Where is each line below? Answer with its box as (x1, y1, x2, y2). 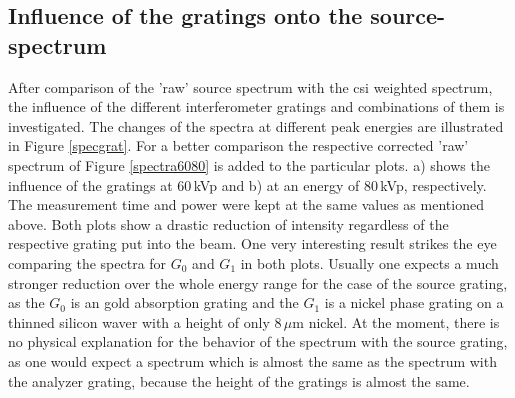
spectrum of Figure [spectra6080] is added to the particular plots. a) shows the (8, 154, 490, 175)
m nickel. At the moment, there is (292, 311, 500, 332)
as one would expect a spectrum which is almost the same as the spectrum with (8, 350, 497, 371)
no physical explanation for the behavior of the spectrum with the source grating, (8, 331, 508, 352)
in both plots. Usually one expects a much (240, 252, 499, 273)
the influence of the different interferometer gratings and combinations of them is (8, 96, 505, 117)
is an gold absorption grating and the (70, 292, 299, 313)
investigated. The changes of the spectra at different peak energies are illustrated (8, 115, 504, 136)
